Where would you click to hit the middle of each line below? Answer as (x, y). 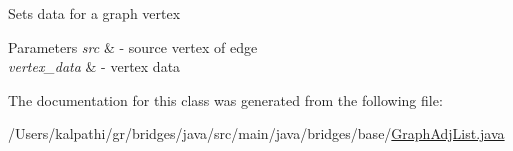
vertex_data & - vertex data (94, 66)
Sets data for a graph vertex (94, 13)
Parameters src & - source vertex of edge (133, 46)
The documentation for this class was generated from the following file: (225, 99)
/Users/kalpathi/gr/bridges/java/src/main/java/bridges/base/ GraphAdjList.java (256, 133)
